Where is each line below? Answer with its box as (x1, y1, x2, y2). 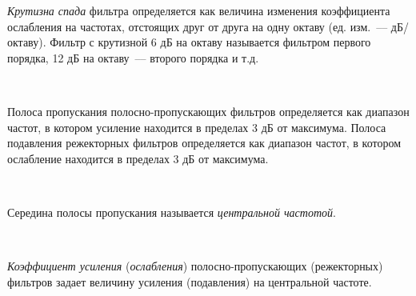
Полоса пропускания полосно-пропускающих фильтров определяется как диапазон (7, 102, 410, 119)
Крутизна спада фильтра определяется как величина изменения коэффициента (7, 2, 390, 18)
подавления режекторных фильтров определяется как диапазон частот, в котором (7, 134, 402, 151)
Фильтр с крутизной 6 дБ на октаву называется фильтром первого (50, 34, 371, 50)
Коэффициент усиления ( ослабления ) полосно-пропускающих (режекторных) (7, 258, 383, 274)
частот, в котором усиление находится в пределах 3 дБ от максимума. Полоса (7, 118, 386, 135)
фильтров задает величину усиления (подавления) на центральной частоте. (7, 273, 372, 290)
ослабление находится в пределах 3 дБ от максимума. (7, 150, 269, 166)
